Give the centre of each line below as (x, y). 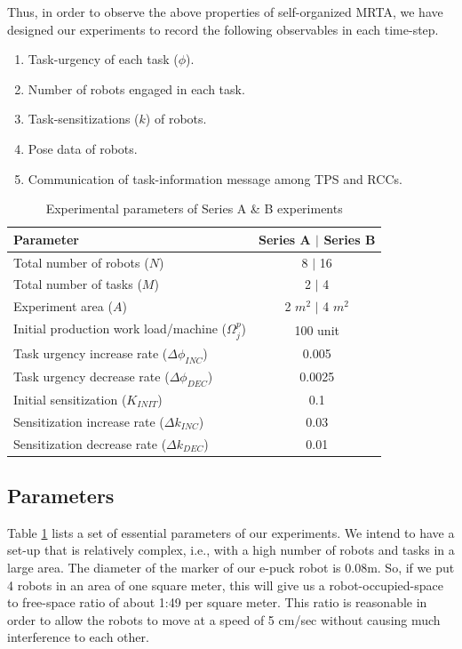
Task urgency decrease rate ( (92, 376)
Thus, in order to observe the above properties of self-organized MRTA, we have (225, 12)
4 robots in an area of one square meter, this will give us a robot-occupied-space (225, 585)
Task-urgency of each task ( (103, 59)
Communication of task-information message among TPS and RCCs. (215, 178)
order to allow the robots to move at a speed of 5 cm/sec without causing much (224, 619)
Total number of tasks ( (78, 284)
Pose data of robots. (83, 148)
